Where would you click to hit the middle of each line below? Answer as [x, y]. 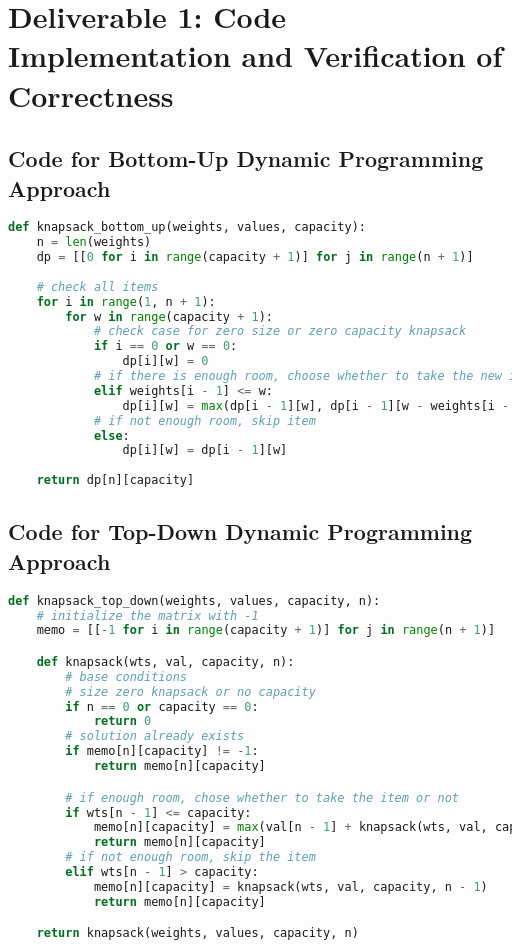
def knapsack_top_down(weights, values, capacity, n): [194, 600]
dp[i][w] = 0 [165, 361]
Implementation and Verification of [255, 55]
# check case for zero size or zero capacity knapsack [280, 331]
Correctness [91, 94]
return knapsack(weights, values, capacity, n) [197, 933]
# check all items [97, 286]
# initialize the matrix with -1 [147, 615]
